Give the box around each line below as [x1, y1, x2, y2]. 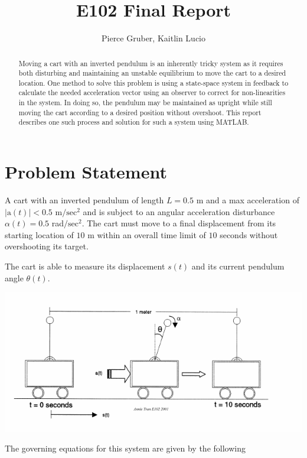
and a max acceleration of [205, 194, 299, 206]
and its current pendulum [191, 260, 285, 272]
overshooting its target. [5, 240, 89, 252]
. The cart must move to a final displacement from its [81, 217, 276, 229]
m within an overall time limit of [87, 228, 206, 241]
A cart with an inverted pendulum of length [5, 194, 164, 206]
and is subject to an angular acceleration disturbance [83, 205, 275, 217]
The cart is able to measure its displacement [5, 260, 165, 272]
